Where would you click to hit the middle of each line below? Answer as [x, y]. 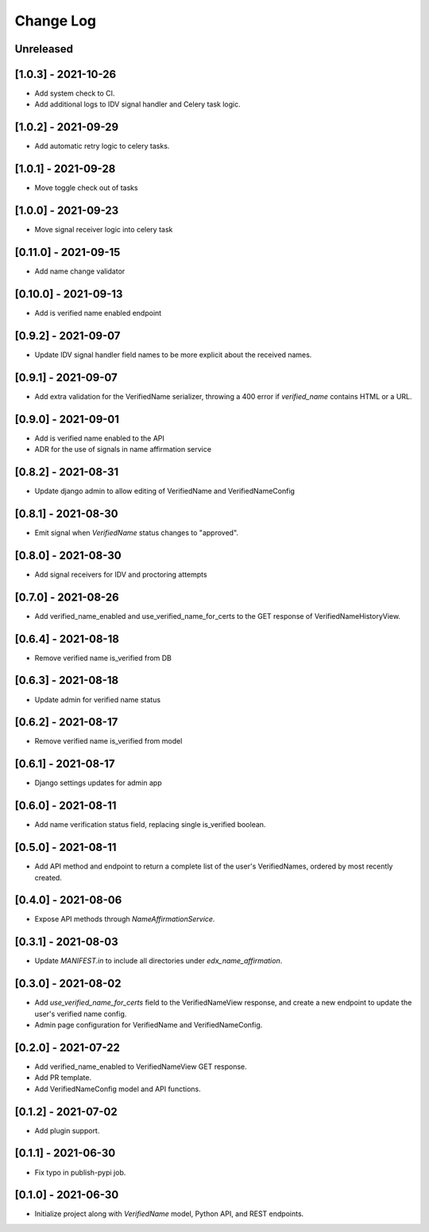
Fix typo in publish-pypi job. [80, 1172]
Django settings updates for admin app [98, 783]
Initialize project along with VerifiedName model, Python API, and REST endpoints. [169, 1214]
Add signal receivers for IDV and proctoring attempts [121, 574]
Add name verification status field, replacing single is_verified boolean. [150, 825]
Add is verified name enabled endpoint [98, 313]
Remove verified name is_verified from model [108, 741]
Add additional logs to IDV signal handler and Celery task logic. [138, 104]
